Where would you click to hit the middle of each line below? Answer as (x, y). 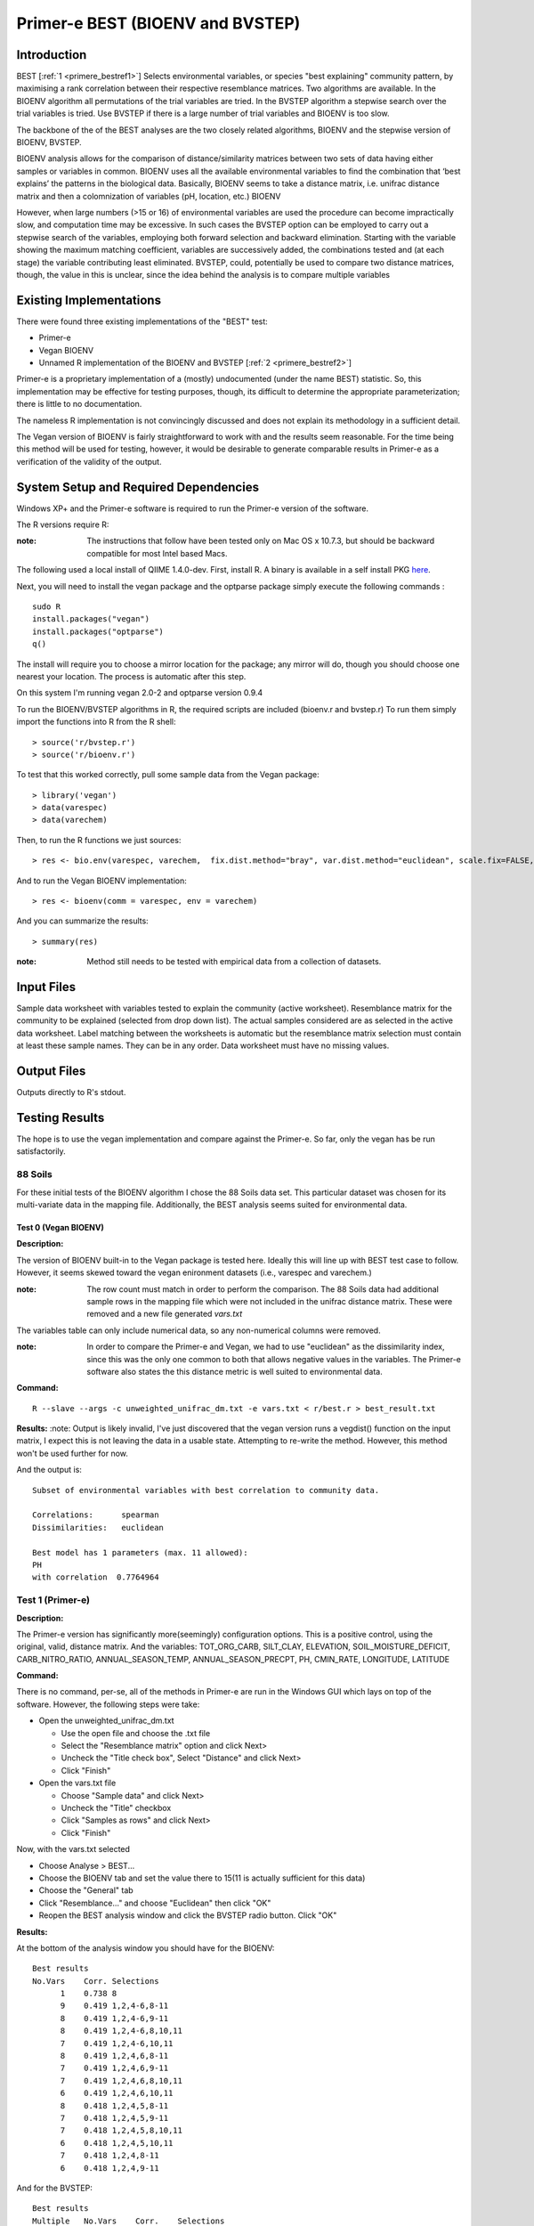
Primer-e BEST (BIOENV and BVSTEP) (158, 23)
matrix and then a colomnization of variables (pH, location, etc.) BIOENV (149, 196)
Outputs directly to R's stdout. (71, 1093)
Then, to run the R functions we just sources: (99, 840)
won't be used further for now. (73, 1453)
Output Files (51, 1072)
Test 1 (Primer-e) (53, 1600)
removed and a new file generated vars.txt (165, 1314)
